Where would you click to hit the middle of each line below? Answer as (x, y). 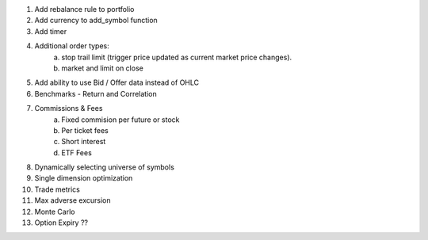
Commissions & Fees (69, 109)
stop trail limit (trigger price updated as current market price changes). (177, 57)
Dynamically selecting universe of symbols (104, 167)
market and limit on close (103, 68)
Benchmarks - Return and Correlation (96, 93)
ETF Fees (77, 152)
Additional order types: (72, 46)
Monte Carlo (55, 211)
